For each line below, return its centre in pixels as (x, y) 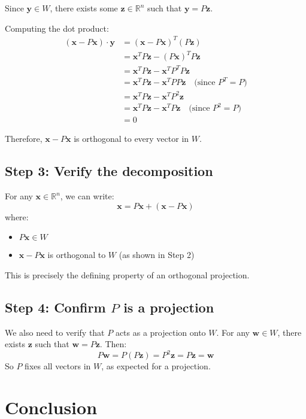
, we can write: (87, 196)
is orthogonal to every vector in (131, 139)
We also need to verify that (55, 332)
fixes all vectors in (58, 366)
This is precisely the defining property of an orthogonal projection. (127, 274)
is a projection (169, 307)
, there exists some (84, 8)
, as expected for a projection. (156, 366)
